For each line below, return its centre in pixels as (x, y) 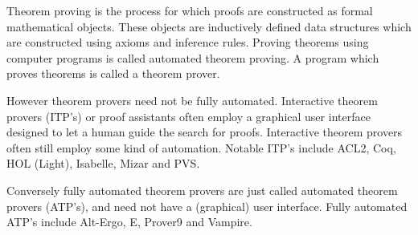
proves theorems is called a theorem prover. (113, 73)
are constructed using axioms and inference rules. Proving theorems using (188, 42)
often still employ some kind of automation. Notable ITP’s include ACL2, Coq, (201, 147)
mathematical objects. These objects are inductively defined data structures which (209, 26)
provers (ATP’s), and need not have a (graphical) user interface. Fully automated (207, 206)
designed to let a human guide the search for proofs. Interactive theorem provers (205, 132)
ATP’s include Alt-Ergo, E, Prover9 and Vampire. (129, 222)
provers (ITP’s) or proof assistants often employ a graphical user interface (189, 116)
